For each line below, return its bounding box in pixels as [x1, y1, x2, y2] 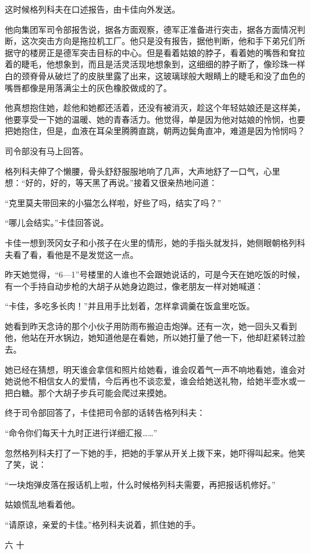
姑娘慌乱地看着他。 [5, 498, 80, 511]
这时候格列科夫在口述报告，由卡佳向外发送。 [5, 3, 180, 15]
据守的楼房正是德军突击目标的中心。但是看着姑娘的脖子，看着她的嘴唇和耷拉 [5, 46, 305, 58]
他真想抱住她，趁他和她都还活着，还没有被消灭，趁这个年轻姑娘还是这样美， [5, 101, 305, 114]
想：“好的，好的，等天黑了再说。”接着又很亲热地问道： [5, 176, 218, 189]
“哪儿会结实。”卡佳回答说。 [5, 216, 109, 229]
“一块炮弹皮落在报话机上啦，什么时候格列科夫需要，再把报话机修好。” [5, 478, 276, 490]
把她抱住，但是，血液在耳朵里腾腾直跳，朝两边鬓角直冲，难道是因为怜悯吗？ [5, 125, 305, 137]
